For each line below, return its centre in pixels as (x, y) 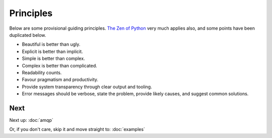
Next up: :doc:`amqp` (31, 120)
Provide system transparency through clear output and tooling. (87, 87)
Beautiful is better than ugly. (51, 44)
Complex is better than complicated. (60, 65)
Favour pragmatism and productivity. (60, 80)
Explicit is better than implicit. (52, 51)
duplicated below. (28, 35)
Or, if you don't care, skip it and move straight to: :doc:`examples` (77, 129)
